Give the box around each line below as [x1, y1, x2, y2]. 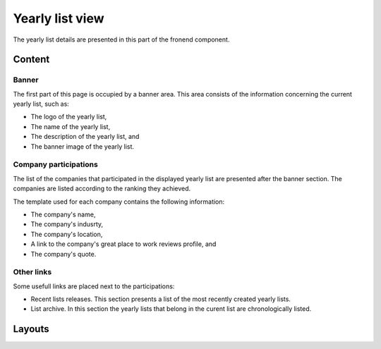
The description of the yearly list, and [30, 133, 140, 141]
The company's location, [30, 230, 103, 238]
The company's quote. [30, 250, 97, 258]
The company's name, [30, 210, 96, 219]
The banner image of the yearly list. [30, 142, 134, 151]
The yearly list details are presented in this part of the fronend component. [13, 35, 230, 44]
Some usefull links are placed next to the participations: [13, 282, 175, 290]
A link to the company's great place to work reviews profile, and [30, 240, 217, 248]
